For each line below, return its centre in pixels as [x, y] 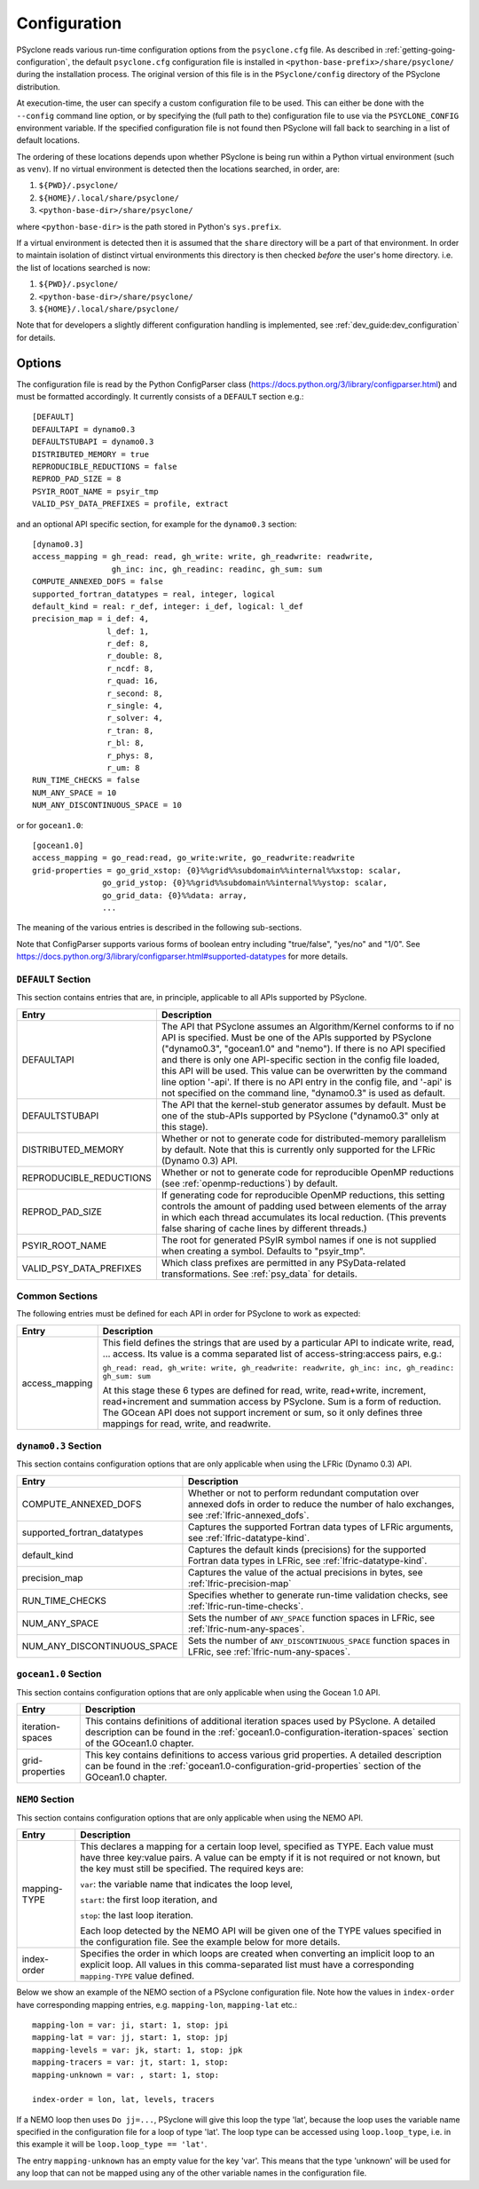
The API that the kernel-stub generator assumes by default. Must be [304, 1104]
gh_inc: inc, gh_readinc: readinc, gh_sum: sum [217, 569]
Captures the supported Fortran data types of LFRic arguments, [321, 1527]
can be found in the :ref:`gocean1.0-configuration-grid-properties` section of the [253, 1766]
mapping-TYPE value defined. [137, 1976]
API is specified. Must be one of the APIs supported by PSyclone [296, 1037]
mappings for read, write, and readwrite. [187, 1423]
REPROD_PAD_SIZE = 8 [77, 479]
